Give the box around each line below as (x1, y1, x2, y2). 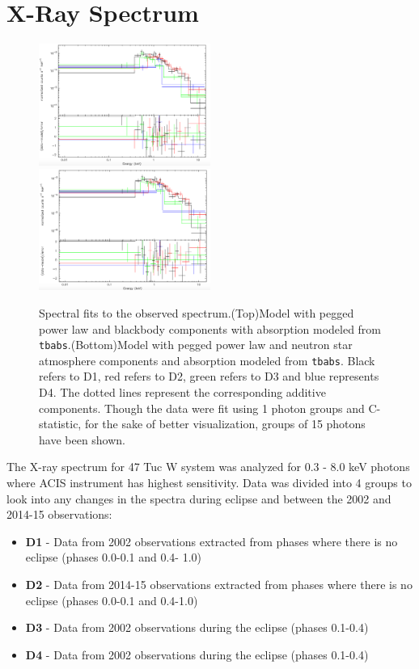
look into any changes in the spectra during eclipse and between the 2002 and (6, 490, 391, 507)
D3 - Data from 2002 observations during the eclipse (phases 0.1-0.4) (25, 619, 369, 636)
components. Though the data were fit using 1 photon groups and (39, 399, 365, 416)
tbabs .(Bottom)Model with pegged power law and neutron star (39, 336, 353, 353)
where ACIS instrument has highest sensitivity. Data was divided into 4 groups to (6, 473, 412, 490)
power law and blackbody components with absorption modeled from (39, 320, 382, 337)
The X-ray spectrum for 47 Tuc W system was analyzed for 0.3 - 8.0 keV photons (6, 458, 410, 475)
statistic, (39, 415, 82, 432)
